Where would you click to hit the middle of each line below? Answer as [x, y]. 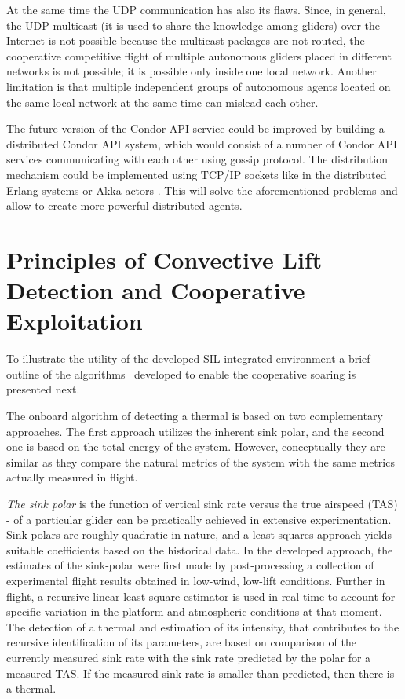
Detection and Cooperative [156, 290]
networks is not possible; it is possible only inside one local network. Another [192, 71]
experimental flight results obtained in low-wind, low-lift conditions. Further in [196, 580]
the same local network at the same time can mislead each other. [162, 102]
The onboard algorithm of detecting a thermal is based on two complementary [195, 415]
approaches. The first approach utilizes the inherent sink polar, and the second [195, 431]
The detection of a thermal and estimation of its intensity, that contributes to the [203, 626]
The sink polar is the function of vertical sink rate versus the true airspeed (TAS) [202, 503]
